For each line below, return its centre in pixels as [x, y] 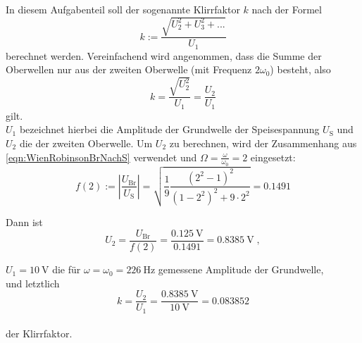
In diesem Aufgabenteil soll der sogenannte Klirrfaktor [123, 9]
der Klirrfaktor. [39, 333]
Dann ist [24, 222]
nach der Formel [287, 9]
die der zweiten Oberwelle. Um [86, 143]
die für [67, 269]
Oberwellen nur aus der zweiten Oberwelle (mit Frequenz [129, 69]
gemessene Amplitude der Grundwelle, [241, 269]
